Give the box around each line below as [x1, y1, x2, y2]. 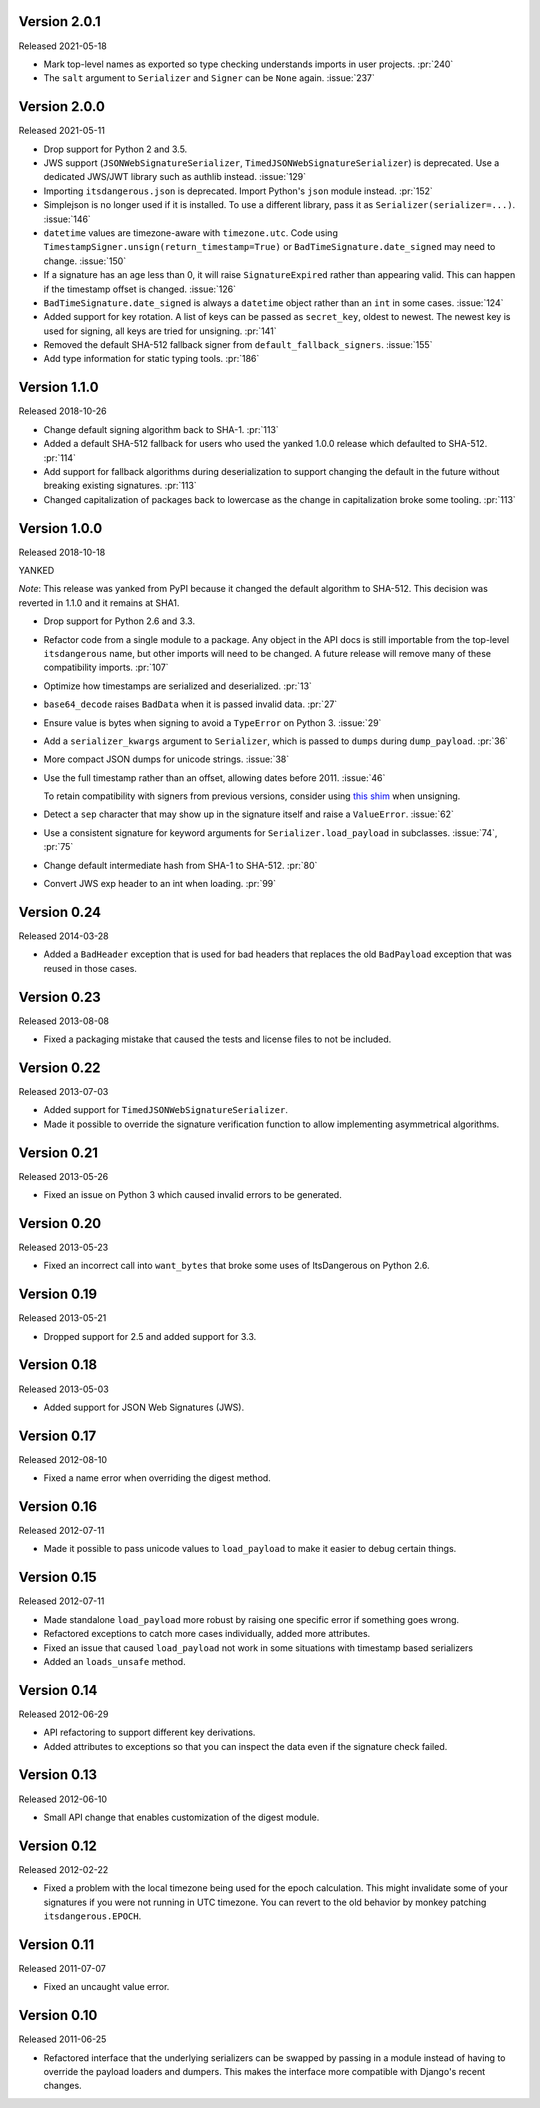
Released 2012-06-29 [18, 1708, 109, 1720]
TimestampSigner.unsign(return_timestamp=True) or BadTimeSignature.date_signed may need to [43, 241, 496, 253]
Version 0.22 [18, 1059, 101, 1076]
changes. [43, 2080, 82, 2092]
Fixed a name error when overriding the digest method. [43, 1472, 272, 1484]
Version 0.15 [18, 1569, 97, 1586]
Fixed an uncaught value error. [43, 1981, 170, 1993]
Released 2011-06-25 [18, 2033, 107, 2045]
